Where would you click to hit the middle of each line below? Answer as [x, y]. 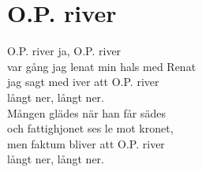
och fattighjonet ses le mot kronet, [90, 128]
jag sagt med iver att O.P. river [83, 82]
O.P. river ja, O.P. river [64, 51]
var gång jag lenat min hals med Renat [102, 66]
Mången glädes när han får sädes [86, 112]
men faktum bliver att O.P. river [86, 143]
